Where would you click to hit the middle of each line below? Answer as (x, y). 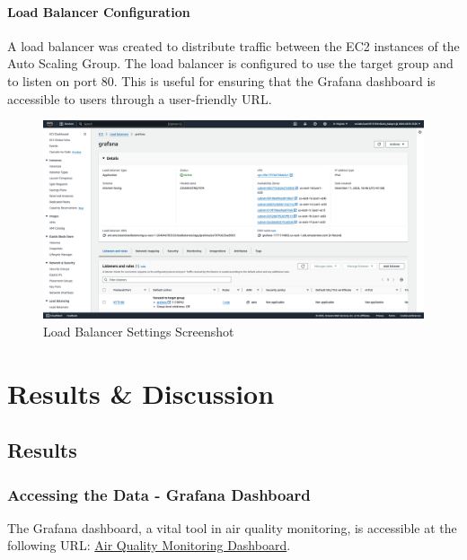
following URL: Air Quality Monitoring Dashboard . (149, 545)
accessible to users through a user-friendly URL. (140, 98)
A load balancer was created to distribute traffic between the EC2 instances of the (233, 45)
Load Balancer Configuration (99, 11)
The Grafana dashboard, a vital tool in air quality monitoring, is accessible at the (232, 527)
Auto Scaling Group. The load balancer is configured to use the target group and (230, 63)
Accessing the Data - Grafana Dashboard (159, 494)
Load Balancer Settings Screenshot (139, 331)
